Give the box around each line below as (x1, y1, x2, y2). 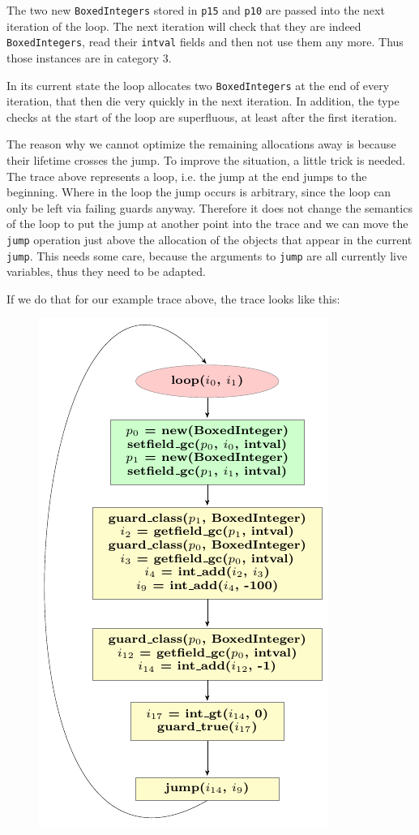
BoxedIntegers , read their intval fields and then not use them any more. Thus (6, 33, 404, 50)
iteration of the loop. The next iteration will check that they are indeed (6, 17, 361, 34)
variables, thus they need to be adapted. (6, 263, 206, 280)
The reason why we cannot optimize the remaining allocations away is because (6, 136, 396, 153)
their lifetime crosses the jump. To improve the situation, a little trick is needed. (6, 151, 406, 168)
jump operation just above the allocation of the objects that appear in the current (6, 230, 413, 247)
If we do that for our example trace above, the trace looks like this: (6, 290, 340, 307)
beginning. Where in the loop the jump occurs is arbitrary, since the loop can (6, 183, 391, 200)
